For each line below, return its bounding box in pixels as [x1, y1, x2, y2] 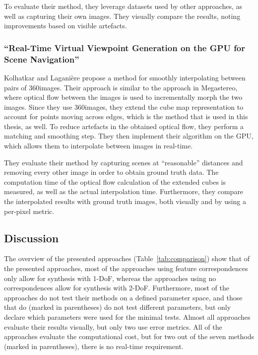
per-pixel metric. [4, 206, 55, 216]
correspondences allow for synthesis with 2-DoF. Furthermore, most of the [4, 283, 229, 293]
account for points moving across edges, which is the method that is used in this [4, 111, 248, 122]
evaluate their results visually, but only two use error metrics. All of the [4, 321, 222, 332]
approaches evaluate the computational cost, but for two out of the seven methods [4, 331, 254, 342]
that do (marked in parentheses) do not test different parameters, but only [4, 302, 231, 312]
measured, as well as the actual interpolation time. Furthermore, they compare [4, 186, 244, 197]
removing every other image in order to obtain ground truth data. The [4, 167, 219, 177]
